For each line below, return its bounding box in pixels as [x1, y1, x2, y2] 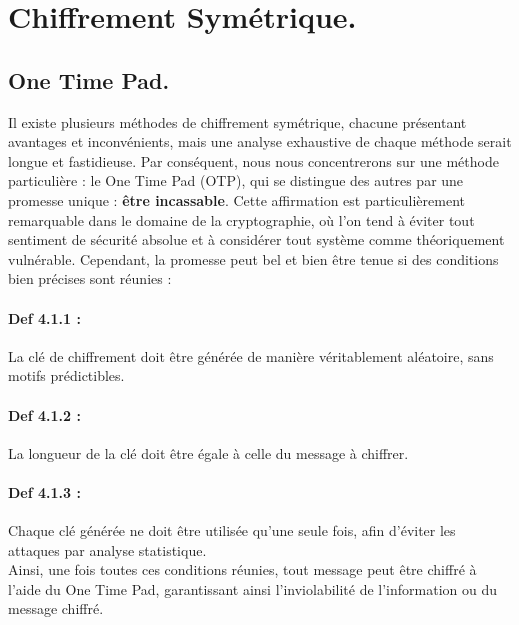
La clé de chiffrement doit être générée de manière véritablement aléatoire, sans [8, 345, 494, 366]
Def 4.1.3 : [8, 481, 81, 502]
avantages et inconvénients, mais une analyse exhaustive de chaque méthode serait [8, 131, 512, 152]
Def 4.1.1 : [8, 307, 81, 328]
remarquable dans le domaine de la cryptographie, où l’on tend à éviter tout [8, 209, 475, 230]
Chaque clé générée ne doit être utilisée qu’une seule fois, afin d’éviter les [8, 520, 456, 541]
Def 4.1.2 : [8, 404, 81, 425]
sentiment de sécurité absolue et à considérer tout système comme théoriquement [8, 229, 505, 250]
